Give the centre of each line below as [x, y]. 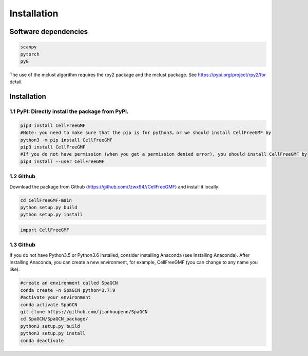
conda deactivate [42, 341]
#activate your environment [55, 297]
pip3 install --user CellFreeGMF [62, 161]
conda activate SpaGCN [49, 305]
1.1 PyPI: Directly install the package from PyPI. [69, 111]
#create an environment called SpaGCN [69, 283]
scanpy [28, 47]
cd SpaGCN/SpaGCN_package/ [54, 319]
